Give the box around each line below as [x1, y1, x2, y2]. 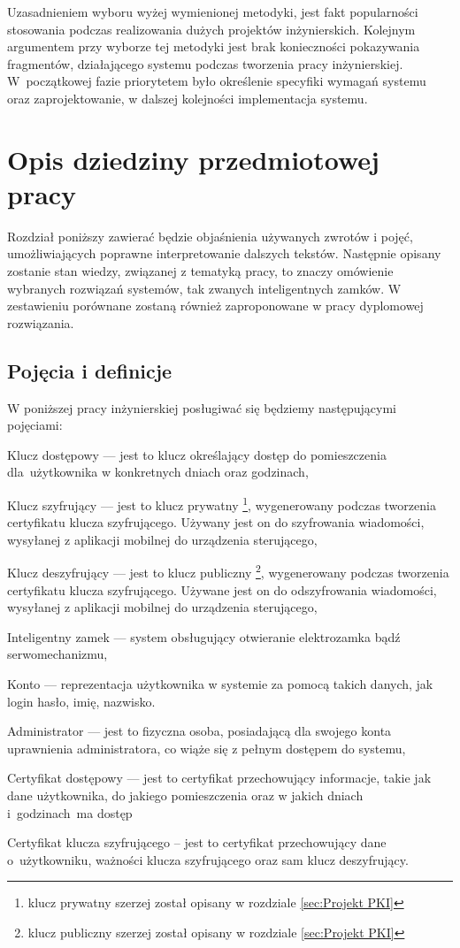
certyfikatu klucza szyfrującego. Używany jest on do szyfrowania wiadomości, [7, 513, 425, 531]
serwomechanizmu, [7, 645, 108, 663]
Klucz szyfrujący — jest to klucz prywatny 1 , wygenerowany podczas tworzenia [7, 493, 436, 514]
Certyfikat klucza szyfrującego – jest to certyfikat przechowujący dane [7, 833, 387, 852]
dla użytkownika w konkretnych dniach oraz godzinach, [7, 463, 309, 481]
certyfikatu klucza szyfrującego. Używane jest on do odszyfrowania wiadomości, [7, 580, 437, 599]
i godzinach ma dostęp [7, 803, 133, 822]
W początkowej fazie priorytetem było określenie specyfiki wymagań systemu [7, 72, 426, 90]
